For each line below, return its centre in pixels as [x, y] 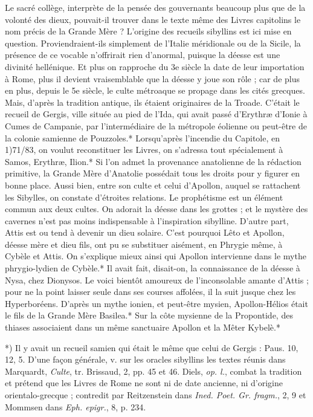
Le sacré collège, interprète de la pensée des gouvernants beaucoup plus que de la [155, 7]
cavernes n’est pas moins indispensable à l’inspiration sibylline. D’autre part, [147, 220]
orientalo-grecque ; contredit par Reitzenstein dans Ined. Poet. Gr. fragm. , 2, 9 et [156, 395]
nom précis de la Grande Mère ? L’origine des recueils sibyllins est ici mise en [148, 31]
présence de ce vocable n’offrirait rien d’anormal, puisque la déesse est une [143, 55]
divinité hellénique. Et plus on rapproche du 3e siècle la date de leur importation [155, 66]
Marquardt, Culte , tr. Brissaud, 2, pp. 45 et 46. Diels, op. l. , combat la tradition [153, 371]
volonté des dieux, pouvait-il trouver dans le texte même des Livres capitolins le [153, 19]
